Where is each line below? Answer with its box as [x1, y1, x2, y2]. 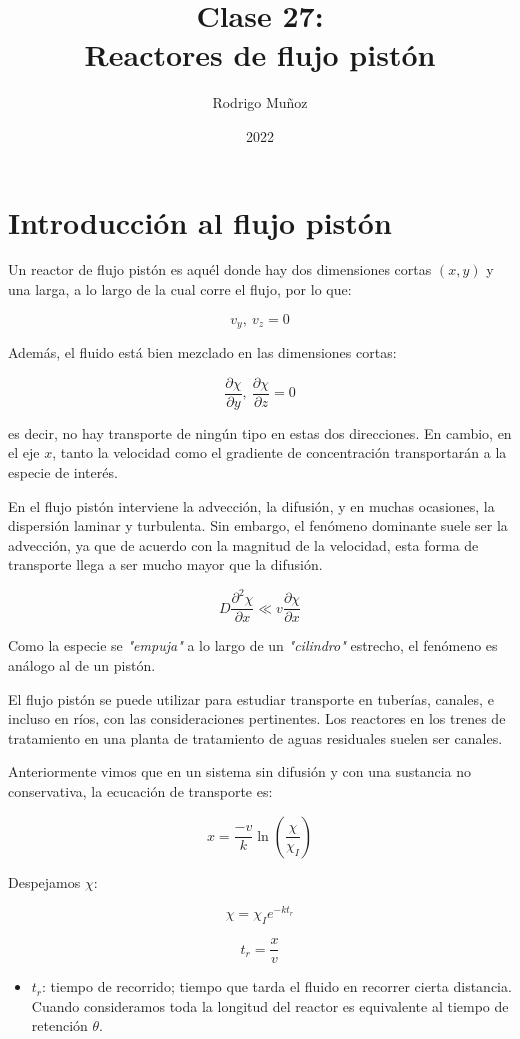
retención [31, 1015, 88, 1036]
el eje [8, 442, 40, 463]
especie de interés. [8, 461, 118, 482]
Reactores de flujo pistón [84, 34, 436, 75]
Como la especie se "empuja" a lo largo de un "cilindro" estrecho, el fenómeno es [8, 635, 498, 656]
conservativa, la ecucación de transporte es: [8, 781, 273, 802]
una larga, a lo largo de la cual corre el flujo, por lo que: [8, 279, 352, 300]
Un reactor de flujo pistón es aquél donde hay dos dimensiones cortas [8, 259, 432, 280]
